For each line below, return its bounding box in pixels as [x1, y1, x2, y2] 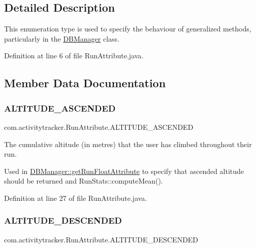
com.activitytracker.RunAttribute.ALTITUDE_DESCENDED [4, 234, 199, 244]
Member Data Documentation [4, 75, 166, 91]
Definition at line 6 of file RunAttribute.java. [4, 50, 144, 61]
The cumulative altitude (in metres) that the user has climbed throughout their [4, 138, 252, 149]
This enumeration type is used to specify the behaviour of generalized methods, [4, 23, 251, 34]
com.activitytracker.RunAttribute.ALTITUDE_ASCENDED [4, 121, 194, 132]
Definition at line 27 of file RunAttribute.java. [4, 192, 147, 203]
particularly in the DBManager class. [4, 33, 120, 44]
